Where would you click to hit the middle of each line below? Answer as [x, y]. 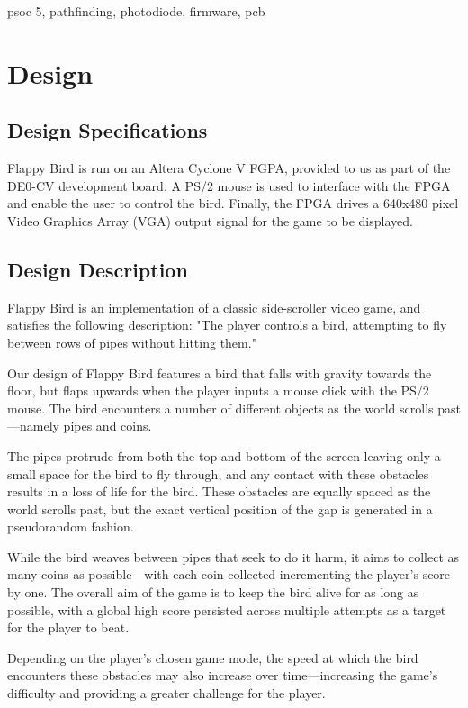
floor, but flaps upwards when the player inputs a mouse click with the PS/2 [218, 390]
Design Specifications [108, 130]
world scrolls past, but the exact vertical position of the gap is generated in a [220, 508]
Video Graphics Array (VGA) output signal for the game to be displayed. [210, 220]
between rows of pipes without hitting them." [132, 342]
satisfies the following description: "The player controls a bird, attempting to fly [227, 325]
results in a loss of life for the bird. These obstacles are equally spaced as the [219, 491]
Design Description [98, 269]
